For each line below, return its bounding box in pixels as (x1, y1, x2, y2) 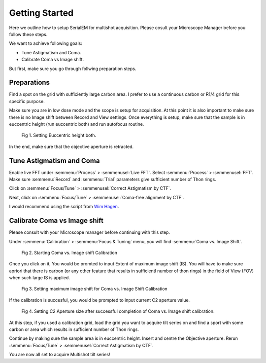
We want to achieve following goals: (9, 40, 82, 46)
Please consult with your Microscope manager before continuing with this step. (9, 229, 170, 235)
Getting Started (9, 7, 74, 18)
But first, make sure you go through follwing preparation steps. (9, 66, 136, 72)
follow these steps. (9, 31, 48, 37)
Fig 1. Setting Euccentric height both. (21, 132, 96, 138)
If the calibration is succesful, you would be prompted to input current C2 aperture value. (9, 297, 190, 303)
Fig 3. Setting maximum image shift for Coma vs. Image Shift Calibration (21, 286, 167, 292)
